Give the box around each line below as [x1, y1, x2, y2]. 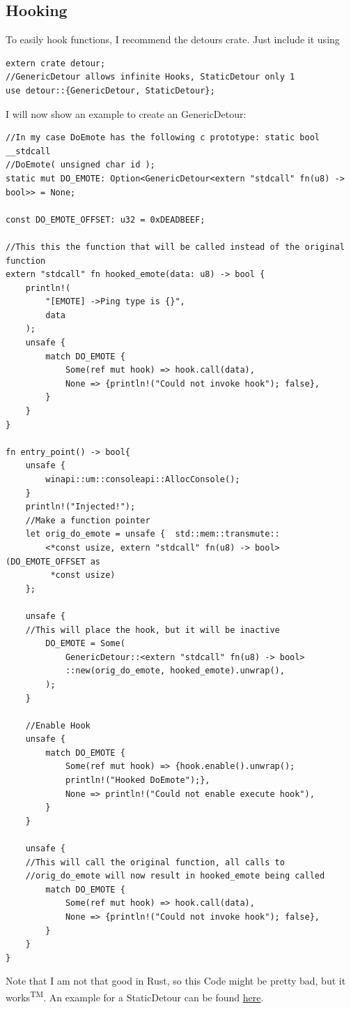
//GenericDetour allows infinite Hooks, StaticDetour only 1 [6, 72, 295, 82]
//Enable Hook [25, 720, 91, 731]
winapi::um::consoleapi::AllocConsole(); [45, 474, 240, 485]
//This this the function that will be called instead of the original [6, 241, 345, 252]
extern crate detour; [6, 58, 106, 68]
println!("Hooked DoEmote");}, [65, 775, 210, 786]
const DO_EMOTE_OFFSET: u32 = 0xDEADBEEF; [6, 214, 205, 225]
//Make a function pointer [25, 515, 150, 525]
